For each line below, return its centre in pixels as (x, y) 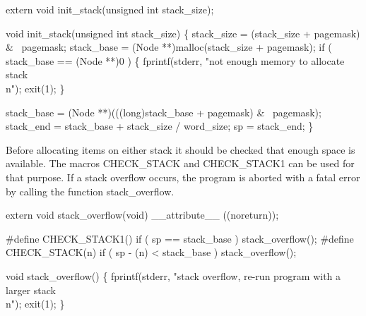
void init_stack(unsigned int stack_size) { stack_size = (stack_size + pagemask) (183, 33)
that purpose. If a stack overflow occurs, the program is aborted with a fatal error (183, 177)
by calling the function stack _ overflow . (90, 191)
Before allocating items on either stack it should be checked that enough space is (181, 149)
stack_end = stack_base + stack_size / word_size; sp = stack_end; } (160, 126)
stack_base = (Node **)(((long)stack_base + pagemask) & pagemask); (164, 112)
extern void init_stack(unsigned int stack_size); (110, 9)
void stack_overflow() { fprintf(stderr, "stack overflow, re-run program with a (173, 275)
